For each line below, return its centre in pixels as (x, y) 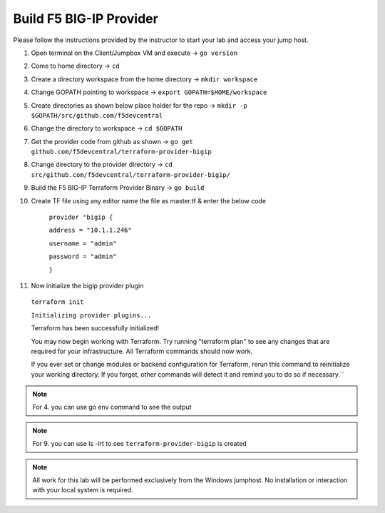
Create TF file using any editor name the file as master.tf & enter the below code (149, 200)
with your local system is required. (83, 490)
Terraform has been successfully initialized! (95, 328)
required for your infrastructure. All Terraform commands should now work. (142, 351)
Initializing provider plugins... (91, 315)
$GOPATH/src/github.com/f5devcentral (97, 115)
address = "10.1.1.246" (90, 230)
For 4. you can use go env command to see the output (112, 407)
